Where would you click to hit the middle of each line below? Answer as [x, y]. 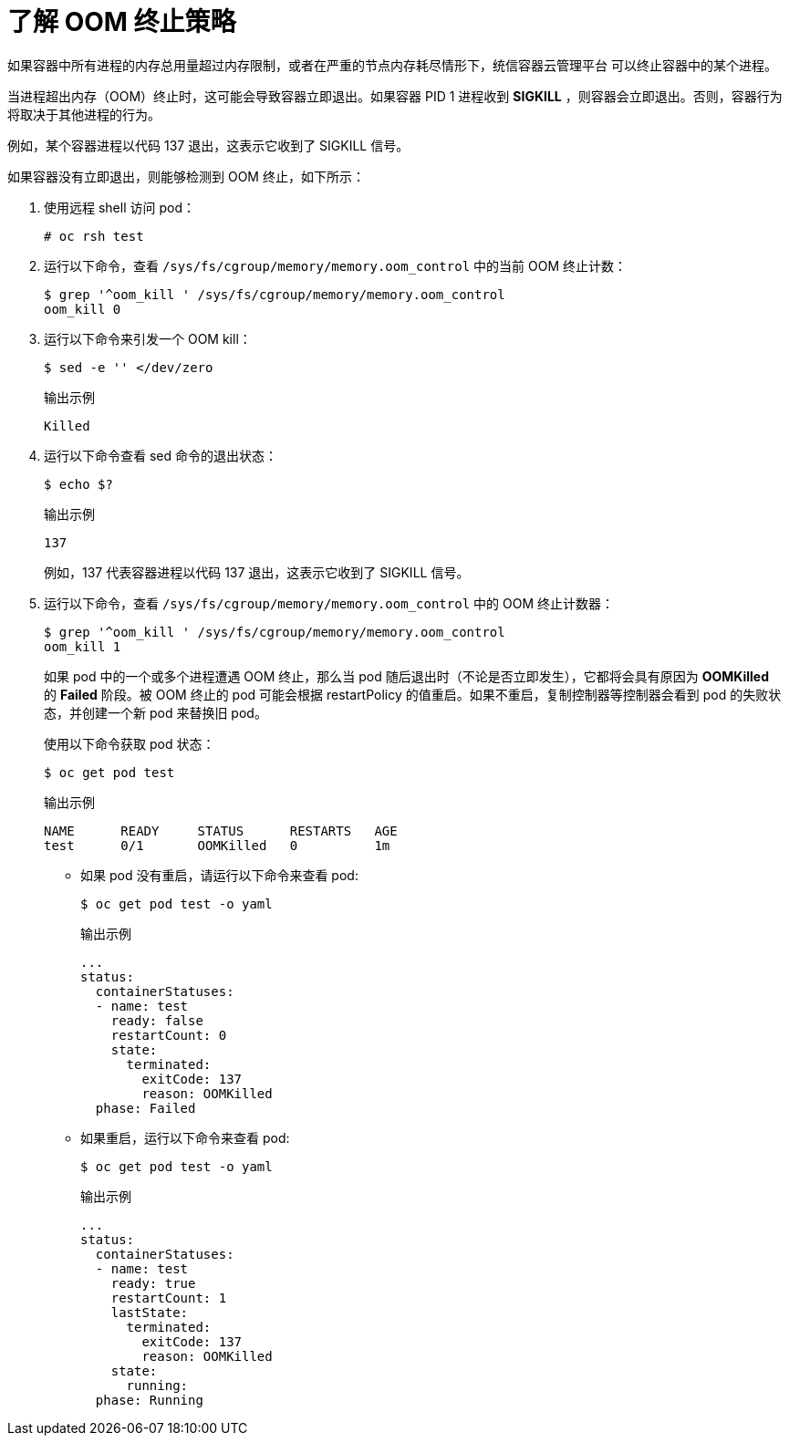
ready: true [153, 1283]
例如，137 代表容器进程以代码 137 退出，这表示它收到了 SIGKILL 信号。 [257, 572]
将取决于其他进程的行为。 [84, 114]
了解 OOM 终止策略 [122, 22]
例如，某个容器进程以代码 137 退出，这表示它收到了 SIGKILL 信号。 [208, 145]
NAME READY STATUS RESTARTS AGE [221, 831]
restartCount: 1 [169, 1298]
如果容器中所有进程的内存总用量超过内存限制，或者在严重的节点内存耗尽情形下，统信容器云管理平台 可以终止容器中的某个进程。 [392, 65]
